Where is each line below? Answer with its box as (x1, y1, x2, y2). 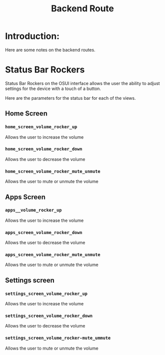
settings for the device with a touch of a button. (5, 86, 102, 91)
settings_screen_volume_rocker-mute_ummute (5, 335, 111, 341)
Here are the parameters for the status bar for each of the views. (5, 95, 136, 101)
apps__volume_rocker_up (5, 207, 62, 213)
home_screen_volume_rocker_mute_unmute (5, 168, 101, 174)
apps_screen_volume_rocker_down (5, 230, 82, 235)
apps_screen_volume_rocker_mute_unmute (5, 252, 101, 258)
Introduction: (5, 30, 60, 42)
